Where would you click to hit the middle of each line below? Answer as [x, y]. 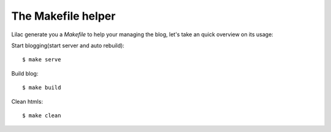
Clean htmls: [27, 101]
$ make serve [42, 60]
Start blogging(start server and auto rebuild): [68, 45]
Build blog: [25, 73]
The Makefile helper [63, 16]
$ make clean [42, 115]
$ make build [42, 88]
